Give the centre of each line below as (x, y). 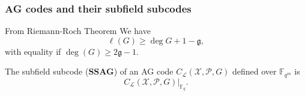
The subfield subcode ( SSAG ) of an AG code (89, 71)
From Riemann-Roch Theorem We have (78, 31)
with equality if (33, 51)
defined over (255, 71)
